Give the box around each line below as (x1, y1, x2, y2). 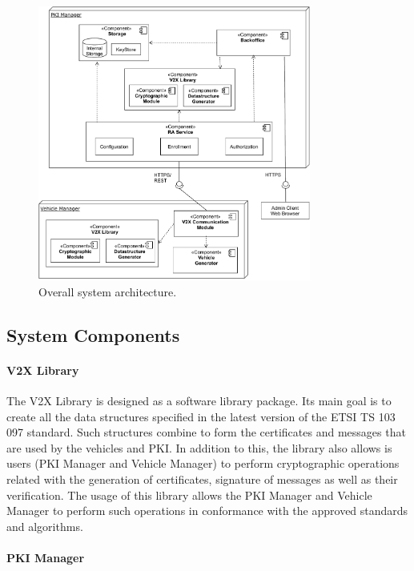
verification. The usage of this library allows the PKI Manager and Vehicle (6, 486, 372, 503)
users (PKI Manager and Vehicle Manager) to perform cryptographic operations (6, 455, 400, 472)
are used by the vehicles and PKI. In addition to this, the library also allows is (6, 439, 392, 456)
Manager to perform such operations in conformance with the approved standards (6, 502, 408, 519)
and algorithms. (6, 517, 83, 534)
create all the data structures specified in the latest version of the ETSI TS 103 (6, 408, 396, 424)
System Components (6, 322, 180, 347)
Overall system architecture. (38, 283, 177, 300)
